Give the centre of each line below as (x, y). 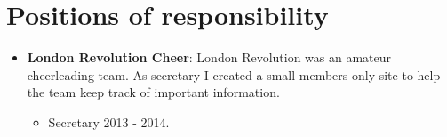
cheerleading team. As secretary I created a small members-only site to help (234, 74)
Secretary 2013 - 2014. (109, 121)
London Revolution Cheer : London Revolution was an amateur (209, 57)
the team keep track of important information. (153, 92)
